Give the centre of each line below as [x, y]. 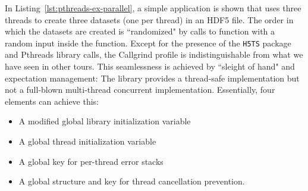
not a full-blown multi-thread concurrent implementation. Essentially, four [140, 90]
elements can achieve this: [52, 101]
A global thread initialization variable [87, 141]
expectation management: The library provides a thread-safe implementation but [152, 78]
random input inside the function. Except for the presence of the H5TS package [148, 43]
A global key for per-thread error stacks [91, 161]
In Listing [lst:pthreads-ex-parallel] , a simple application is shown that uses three [153, 8]
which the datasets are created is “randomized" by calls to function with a [140, 31]
